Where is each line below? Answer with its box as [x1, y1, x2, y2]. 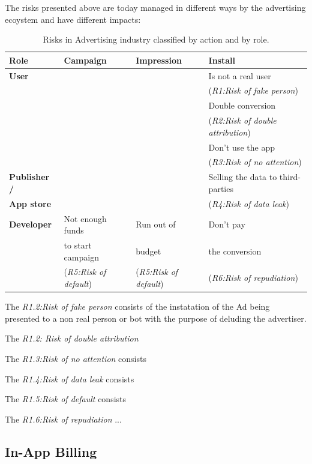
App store [9, 197, 52, 209]
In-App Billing [5, 442, 97, 460]
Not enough [64, 212, 107, 224]
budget [136, 244, 161, 257]
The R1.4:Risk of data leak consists [5, 372, 134, 385]
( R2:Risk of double [208, 114, 277, 127]
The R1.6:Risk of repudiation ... [5, 412, 122, 425]
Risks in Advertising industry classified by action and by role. [43, 33, 269, 46]
